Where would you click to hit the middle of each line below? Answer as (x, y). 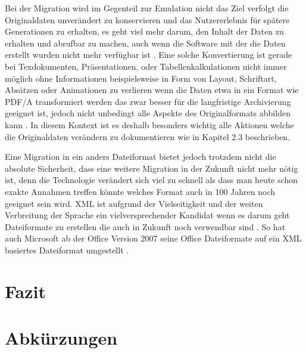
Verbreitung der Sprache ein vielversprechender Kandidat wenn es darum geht (147, 215)
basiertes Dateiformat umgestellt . (67, 250)
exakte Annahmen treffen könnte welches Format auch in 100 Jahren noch (140, 191)
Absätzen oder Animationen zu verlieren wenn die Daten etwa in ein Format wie (152, 90)
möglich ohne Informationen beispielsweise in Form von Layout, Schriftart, (141, 78)
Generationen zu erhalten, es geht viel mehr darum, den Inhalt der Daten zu (144, 31)
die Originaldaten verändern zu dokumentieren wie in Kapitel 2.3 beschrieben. (148, 136)
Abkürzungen (61, 338)
